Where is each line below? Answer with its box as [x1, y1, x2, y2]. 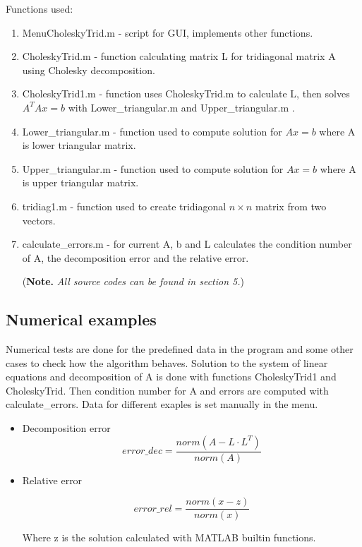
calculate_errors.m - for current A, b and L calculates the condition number [22, 236, 352, 251]
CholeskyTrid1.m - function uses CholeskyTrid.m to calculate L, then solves [22, 86, 350, 101]
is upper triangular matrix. [22, 175, 139, 190]
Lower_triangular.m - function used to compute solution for [22, 124, 282, 138]
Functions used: [6, 1, 73, 16]
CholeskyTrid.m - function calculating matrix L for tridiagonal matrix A [22, 49, 336, 64]
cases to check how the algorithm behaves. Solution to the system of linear [6, 355, 328, 370]
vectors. [22, 212, 56, 227]
